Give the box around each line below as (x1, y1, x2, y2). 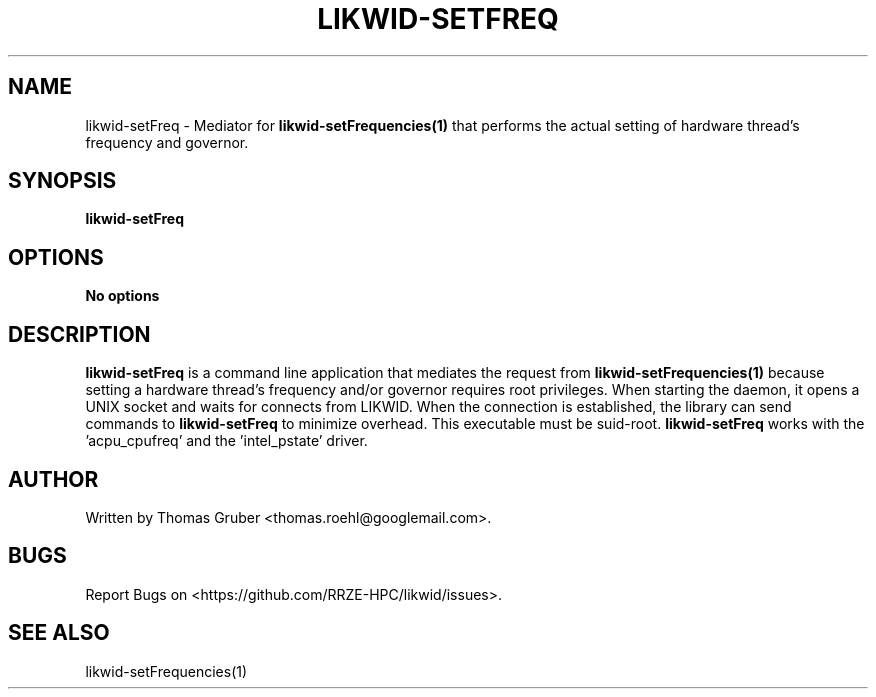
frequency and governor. (85, 133, 249, 151)
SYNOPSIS (8, 168, 117, 194)
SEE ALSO (8, 620, 110, 646)
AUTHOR (8, 466, 99, 492)
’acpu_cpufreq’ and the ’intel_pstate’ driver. (85, 432, 368, 450)
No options (85, 287, 160, 305)
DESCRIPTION (8, 321, 151, 347)
